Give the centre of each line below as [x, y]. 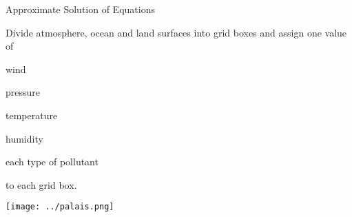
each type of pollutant [52, 162]
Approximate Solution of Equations [80, 9]
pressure [23, 92]
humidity [24, 138]
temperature [32, 115]
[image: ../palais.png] [60, 207]
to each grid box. [41, 184]
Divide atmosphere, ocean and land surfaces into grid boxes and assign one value [176, 32]
